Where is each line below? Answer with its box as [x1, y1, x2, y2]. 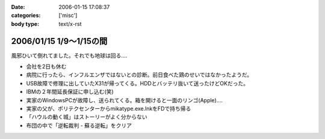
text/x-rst [58, 20, 82, 27]
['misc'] [58, 12, 78, 19]
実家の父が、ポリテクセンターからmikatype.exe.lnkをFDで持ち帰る [26, 105, 191, 113]
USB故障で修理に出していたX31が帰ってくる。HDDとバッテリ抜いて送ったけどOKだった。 [26, 79, 249, 87]
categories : [11, 12, 41, 19]
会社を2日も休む [26, 63, 67, 70]
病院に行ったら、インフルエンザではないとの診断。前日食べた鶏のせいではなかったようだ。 [26, 71, 253, 78]
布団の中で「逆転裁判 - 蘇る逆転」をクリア [26, 122, 132, 129]
